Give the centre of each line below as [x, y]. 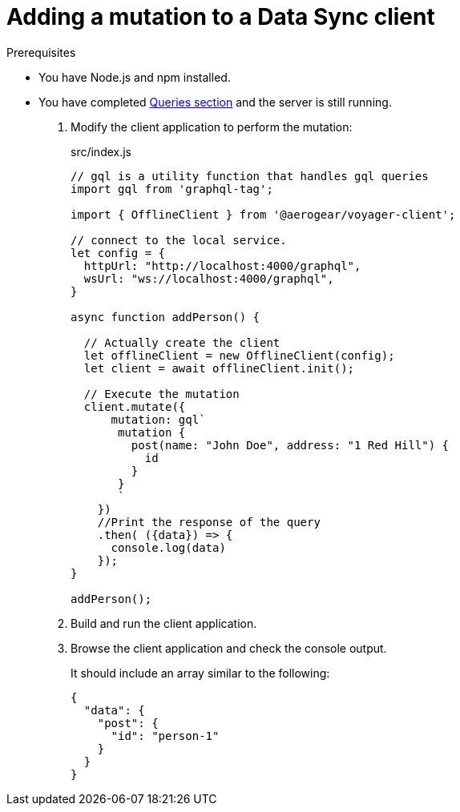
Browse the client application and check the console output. [229, 648]
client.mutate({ [135, 406]
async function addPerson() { [165, 317]
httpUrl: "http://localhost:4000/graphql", [222, 265]
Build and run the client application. [164, 623]
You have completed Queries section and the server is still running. [215, 102]
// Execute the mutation [161, 394]
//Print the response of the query [209, 522]
